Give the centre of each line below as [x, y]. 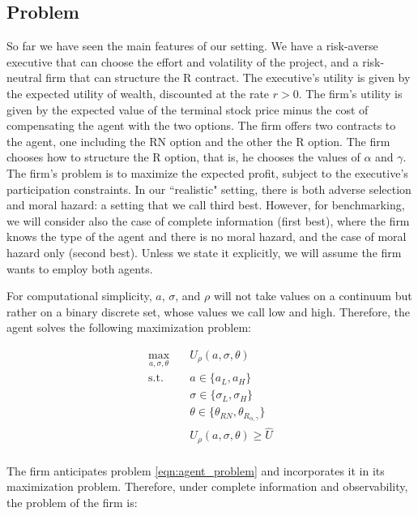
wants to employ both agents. [80, 268]
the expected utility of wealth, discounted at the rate [138, 93]
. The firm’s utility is [350, 93]
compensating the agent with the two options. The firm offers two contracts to [201, 125]
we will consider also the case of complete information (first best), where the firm [208, 220]
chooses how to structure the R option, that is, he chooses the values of [183, 157]
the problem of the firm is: [72, 503]
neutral [24, 77]
